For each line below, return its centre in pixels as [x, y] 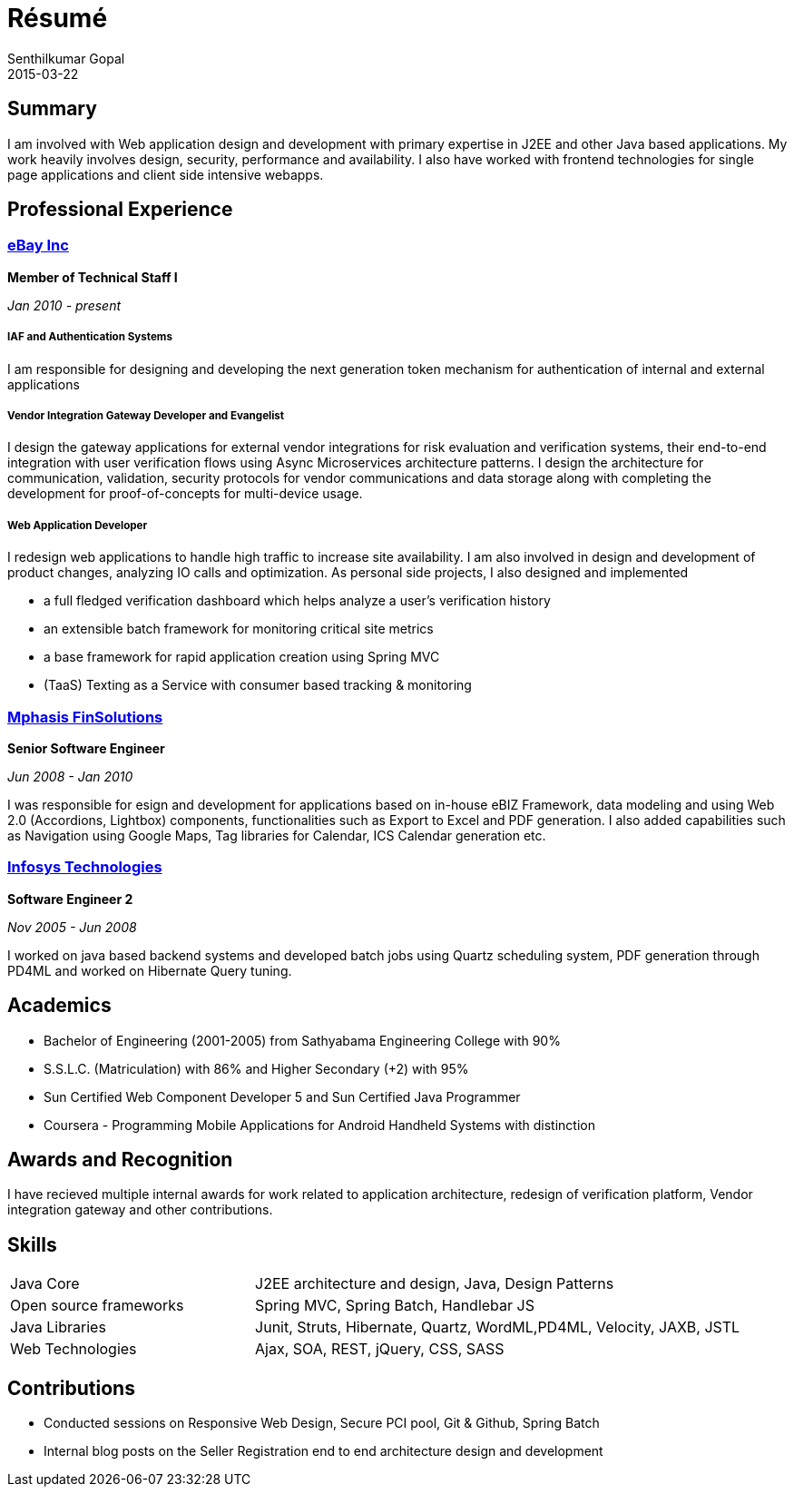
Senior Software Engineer [86, 748]
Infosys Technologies [85, 867]
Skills [32, 1244]
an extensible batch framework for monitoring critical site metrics [239, 629]
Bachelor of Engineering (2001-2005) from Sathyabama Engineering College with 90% [302, 1040]
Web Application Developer [78, 525]
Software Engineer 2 [70, 899]
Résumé [58, 18]
